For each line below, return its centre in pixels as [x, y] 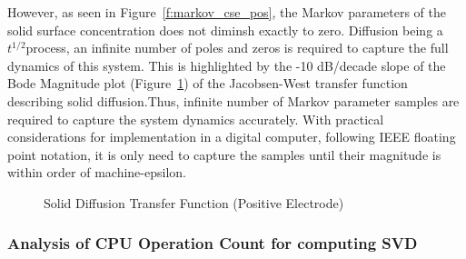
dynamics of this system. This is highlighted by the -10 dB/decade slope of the [227, 65]
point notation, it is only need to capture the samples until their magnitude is [224, 154]
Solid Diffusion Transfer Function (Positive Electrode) [194, 202]
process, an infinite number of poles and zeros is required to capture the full [237, 48]
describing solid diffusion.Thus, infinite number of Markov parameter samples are [233, 100]
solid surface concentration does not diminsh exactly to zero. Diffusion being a [225, 30]
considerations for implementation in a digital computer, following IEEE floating [232, 137]
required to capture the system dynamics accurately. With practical [196, 119]
